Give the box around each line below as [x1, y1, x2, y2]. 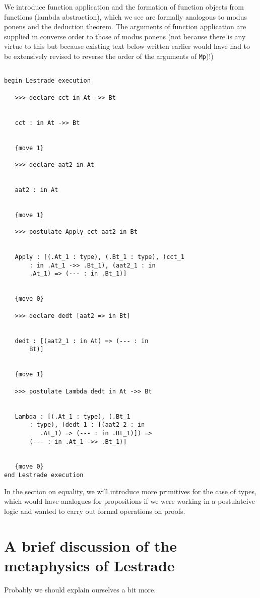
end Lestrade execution [4, 472, 84, 479]
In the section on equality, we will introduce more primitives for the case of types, [4, 486, 256, 496]
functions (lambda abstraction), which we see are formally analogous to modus [4, 11, 247, 22]
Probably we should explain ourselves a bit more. [4, 584, 156, 594]
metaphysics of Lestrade [4, 555, 175, 575]
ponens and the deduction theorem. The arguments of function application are [4, 21, 246, 32]
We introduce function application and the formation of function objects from [4, 2, 244, 12]
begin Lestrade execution [4, 77, 91, 85]
